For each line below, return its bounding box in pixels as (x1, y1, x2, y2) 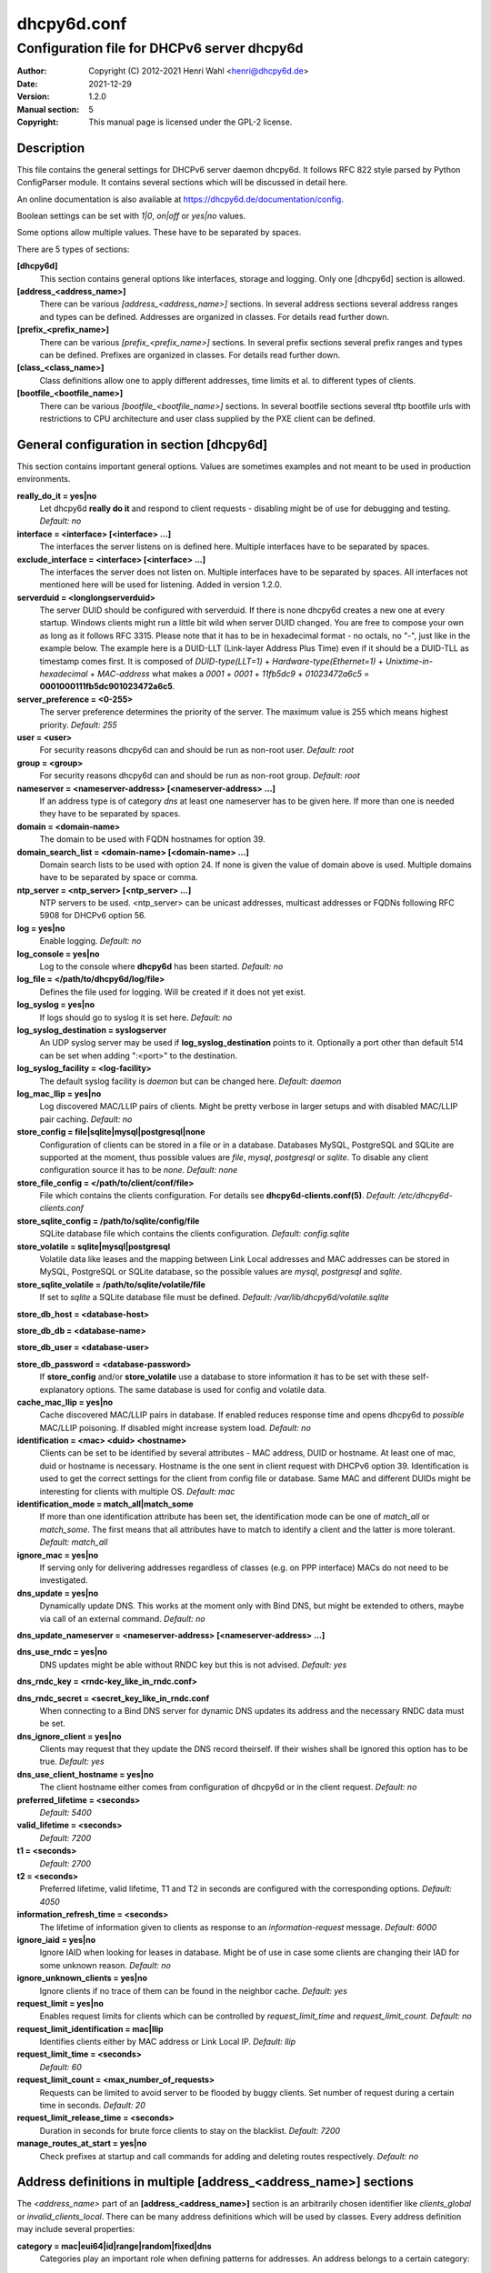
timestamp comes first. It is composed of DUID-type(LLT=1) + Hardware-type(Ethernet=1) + (39, 656, 384, 666)
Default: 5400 (39, 1807, 93, 1818)
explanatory (39, 1384, 85, 1395)
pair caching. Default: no (39, 1114, 133, 1125)
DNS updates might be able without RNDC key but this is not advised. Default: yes (39, 1659, 347, 1670)
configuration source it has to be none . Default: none (39, 1165, 238, 1176)
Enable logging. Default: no (39, 936, 142, 946)
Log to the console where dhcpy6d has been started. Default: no (39, 961, 284, 972)
